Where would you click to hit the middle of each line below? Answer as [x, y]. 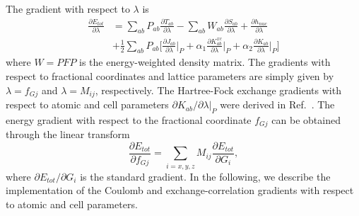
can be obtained [306, 119]
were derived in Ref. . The [277, 104]
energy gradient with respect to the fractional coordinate [129, 119]
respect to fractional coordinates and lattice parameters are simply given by [170, 76]
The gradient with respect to [68, 8]
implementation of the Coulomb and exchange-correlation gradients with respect [180, 190]
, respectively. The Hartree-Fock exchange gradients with [218, 90]
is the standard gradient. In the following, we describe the [205, 176]
